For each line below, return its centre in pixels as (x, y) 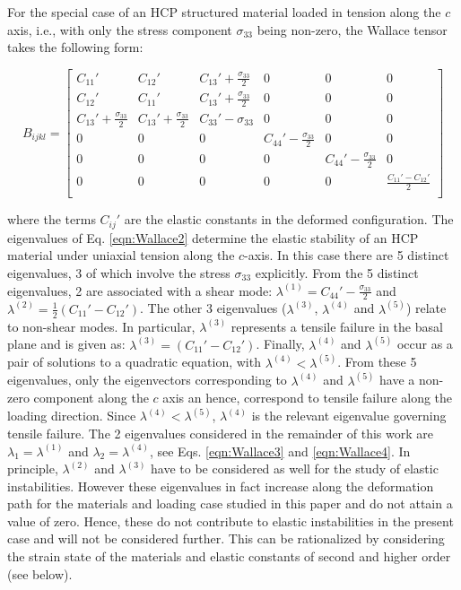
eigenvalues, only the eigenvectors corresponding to (147, 380)
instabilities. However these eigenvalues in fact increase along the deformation (221, 486)
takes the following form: (75, 47)
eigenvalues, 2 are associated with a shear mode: (140, 290)
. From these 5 (377, 362)
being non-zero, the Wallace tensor (352, 29)
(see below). (40, 573)
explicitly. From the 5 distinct (337, 272)
